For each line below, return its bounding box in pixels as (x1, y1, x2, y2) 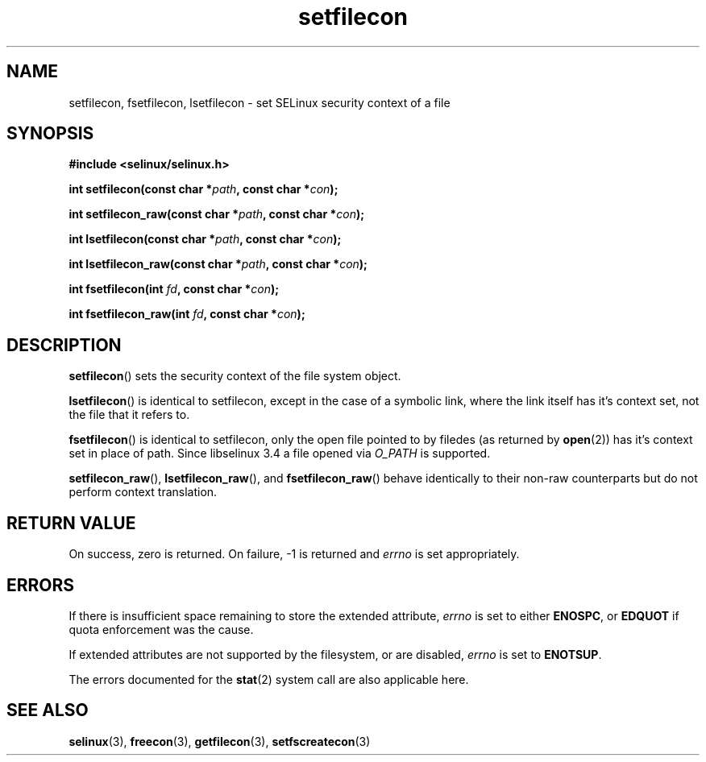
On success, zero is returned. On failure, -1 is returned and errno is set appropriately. (69, 547, 520, 561)
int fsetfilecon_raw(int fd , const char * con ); (69, 307, 305, 321)
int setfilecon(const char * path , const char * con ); (69, 182, 338, 197)
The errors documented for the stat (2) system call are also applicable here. (69, 672, 469, 686)
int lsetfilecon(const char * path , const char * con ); (69, 232, 342, 246)
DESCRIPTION (6, 334, 122, 355)
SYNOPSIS (6, 123, 94, 144)
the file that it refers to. (69, 408, 190, 422)
